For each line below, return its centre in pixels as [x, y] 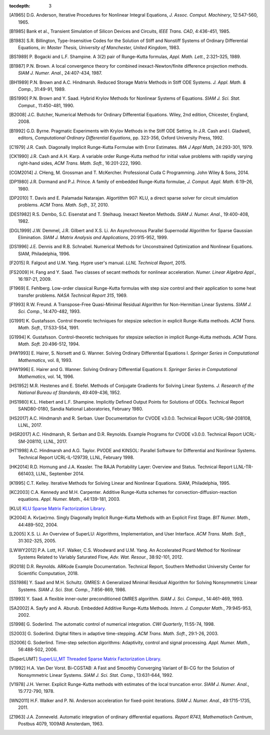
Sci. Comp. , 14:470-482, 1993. [49, 311]
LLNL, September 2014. [60, 474]
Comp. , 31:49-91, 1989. [42, 89]
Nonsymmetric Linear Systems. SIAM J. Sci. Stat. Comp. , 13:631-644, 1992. [96, 675]
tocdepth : [20, 6]
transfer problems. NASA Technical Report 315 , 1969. [73, 295]
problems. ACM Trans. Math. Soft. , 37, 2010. [64, 205]
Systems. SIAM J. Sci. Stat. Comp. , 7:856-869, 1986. [72, 590]
